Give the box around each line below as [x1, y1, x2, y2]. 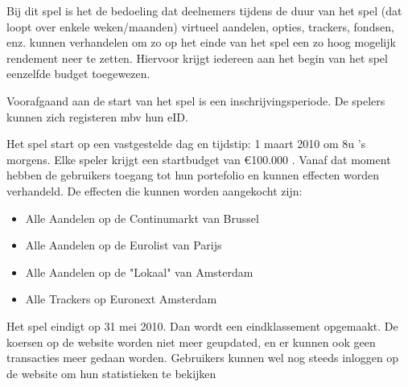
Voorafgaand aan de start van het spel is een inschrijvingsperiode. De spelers [6, 92, 385, 109]
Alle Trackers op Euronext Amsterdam [25, 290, 217, 307]
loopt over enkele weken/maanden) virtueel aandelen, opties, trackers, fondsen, [6, 18, 394, 35]
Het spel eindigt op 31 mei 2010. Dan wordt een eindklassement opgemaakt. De [6, 317, 398, 334]
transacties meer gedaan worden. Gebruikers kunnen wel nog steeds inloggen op [6, 349, 399, 366]
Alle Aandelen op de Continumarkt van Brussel [25, 209, 259, 226]
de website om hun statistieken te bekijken [6, 364, 216, 381]
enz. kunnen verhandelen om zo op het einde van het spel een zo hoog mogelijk [6, 34, 396, 51]
